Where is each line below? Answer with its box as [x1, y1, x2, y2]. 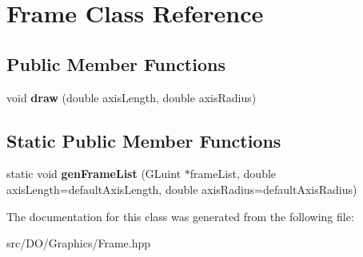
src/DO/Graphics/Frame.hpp [6, 235, 151, 251]
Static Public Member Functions [6, 128, 281, 152]
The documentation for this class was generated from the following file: [6, 208, 354, 224]
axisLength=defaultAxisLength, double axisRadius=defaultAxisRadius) [6, 180, 357, 197]
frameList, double [189, 165, 277, 182]
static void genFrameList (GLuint [6, 165, 181, 182]
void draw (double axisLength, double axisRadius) [6, 89, 257, 105]
